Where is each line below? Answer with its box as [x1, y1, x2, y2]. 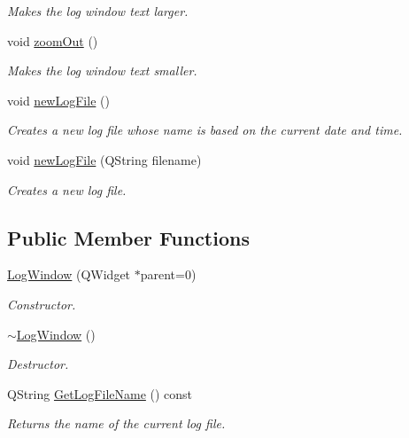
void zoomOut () [7, 31, 98, 50]
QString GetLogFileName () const [7, 384, 193, 403]
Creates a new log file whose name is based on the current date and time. [7, 121, 403, 139]
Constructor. [7, 294, 76, 313]
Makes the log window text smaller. [7, 61, 197, 80]
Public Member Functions [7, 223, 250, 251]
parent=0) [140, 265, 197, 284]
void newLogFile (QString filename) [7, 150, 202, 168]
